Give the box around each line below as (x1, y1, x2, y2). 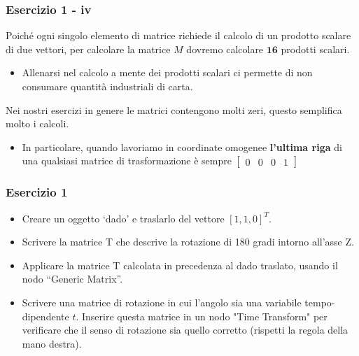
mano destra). (22, 336, 82, 350)
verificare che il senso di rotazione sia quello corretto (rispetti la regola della (22, 322, 349, 337)
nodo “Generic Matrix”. (22, 271, 123, 286)
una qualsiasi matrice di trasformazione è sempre (22, 153, 232, 168)
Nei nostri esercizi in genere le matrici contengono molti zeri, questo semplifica (6, 102, 342, 117)
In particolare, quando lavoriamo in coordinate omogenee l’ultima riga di (22, 139, 342, 154)
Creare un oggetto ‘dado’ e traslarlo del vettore (22, 211, 225, 225)
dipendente (22, 308, 69, 323)
